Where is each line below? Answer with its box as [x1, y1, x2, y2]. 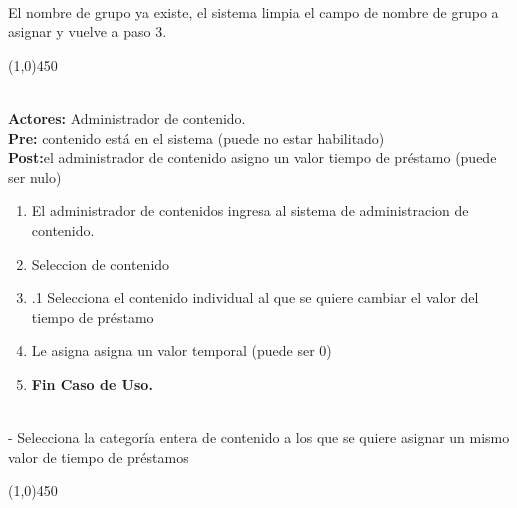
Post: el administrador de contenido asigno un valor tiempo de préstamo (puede [8, 147, 497, 168]
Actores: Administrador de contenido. [8, 107, 246, 128]
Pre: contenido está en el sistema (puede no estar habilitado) [8, 127, 385, 148]
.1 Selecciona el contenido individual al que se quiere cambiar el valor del [31, 287, 479, 308]
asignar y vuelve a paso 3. [8, 21, 167, 42]
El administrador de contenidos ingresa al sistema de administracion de [31, 200, 469, 221]
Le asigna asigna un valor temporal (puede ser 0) [31, 340, 332, 361]
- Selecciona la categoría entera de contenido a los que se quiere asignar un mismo [8, 427, 510, 448]
